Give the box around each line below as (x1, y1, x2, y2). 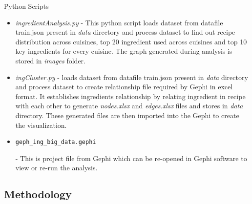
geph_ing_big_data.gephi (15, 139, 96, 146)
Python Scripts (4, 1, 49, 11)
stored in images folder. (15, 55, 85, 65)
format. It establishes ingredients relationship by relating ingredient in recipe (15, 91, 246, 101)
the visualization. (15, 120, 67, 130)
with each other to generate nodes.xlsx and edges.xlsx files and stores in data (15, 101, 243, 111)
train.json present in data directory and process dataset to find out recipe (15, 27, 235, 37)
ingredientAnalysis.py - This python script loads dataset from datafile (15, 17, 223, 27)
